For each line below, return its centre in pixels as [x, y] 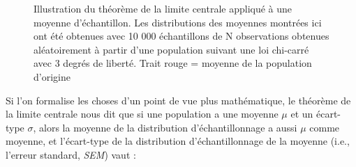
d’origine [52, 76]
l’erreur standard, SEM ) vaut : [71, 154]
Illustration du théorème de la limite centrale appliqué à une [163, 8]
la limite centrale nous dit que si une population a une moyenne [142, 114]
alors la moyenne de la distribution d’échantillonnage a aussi [168, 127]
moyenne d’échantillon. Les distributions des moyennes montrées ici [178, 22]
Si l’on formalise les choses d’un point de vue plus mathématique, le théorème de [178, 100]
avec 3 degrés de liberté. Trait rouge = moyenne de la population [173, 63]
